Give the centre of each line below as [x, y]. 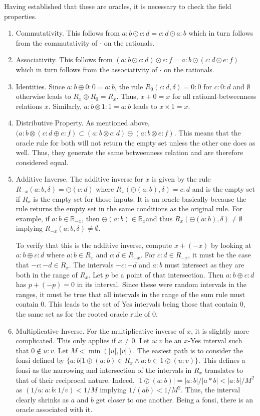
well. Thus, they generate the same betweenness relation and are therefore [129, 152]
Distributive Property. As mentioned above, [83, 123]
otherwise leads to [43, 96]
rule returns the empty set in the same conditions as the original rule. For [129, 209]
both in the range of [47, 274]
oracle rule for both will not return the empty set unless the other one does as [136, 142]
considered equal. [42, 162]
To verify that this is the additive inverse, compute [94, 245]
